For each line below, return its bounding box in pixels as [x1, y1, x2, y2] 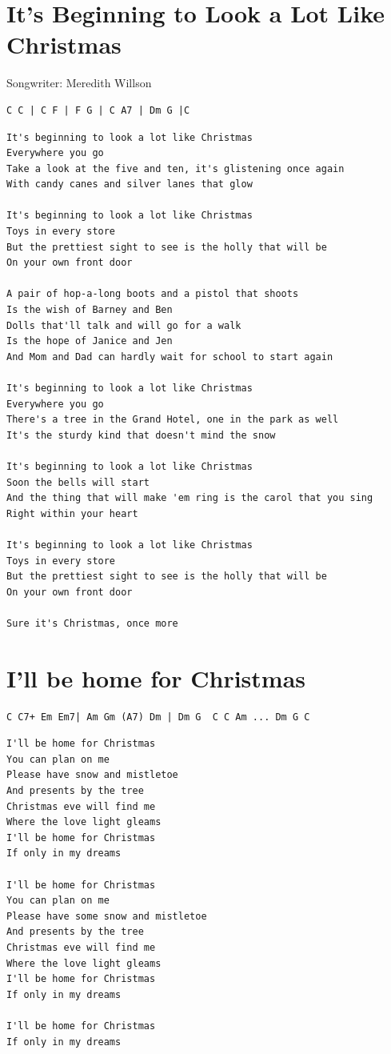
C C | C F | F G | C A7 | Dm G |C [6, 104, 190, 116]
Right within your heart [6, 507, 138, 519]
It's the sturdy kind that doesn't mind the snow [6, 429, 276, 441]
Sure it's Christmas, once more [6, 617, 178, 629]
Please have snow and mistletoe [6, 769, 178, 781]
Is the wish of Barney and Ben [6, 304, 173, 316]
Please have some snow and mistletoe [6, 910, 207, 922]
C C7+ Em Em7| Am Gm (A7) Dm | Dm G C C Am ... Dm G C [6, 711, 310, 723]
